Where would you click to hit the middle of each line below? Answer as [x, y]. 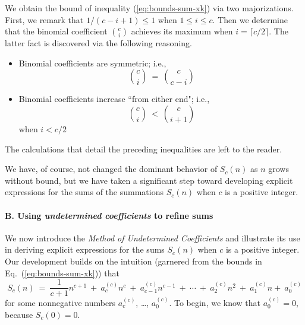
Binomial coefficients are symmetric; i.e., [92, 63]
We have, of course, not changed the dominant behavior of [111, 169]
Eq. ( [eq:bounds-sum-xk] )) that [62, 273]
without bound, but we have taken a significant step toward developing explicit [149, 180]
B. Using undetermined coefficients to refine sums [109, 215]
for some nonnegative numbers [60, 302]
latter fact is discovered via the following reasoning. [98, 43]
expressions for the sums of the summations [84, 192]
